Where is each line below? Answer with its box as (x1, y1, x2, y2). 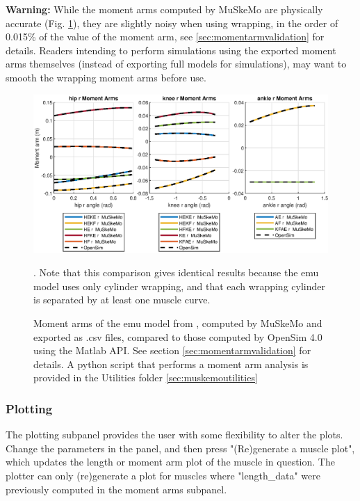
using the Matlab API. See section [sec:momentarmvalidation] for (33, 343, 311, 358)
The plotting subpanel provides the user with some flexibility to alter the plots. (6, 427, 343, 442)
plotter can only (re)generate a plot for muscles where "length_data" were (6, 468, 320, 483)
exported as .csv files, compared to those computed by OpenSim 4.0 (33, 329, 322, 344)
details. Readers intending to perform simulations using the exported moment (6, 42, 336, 57)
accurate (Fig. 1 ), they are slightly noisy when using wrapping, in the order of (6, 15, 338, 30)
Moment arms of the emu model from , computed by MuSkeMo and (33, 316, 322, 331)
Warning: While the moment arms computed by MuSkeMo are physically (6, 2, 323, 16)
